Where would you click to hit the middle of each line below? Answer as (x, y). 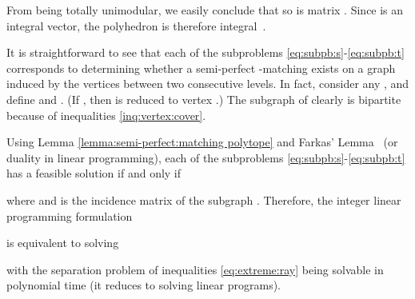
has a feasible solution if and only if (94, 173)
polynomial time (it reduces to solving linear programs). (144, 285)
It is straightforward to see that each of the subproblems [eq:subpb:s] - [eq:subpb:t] (206, 52)
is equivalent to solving (63, 243)
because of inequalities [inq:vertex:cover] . (106, 115)
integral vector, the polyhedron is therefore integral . (136, 25)
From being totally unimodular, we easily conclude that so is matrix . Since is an (205, 10)
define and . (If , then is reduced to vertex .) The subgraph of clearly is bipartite (204, 99)
